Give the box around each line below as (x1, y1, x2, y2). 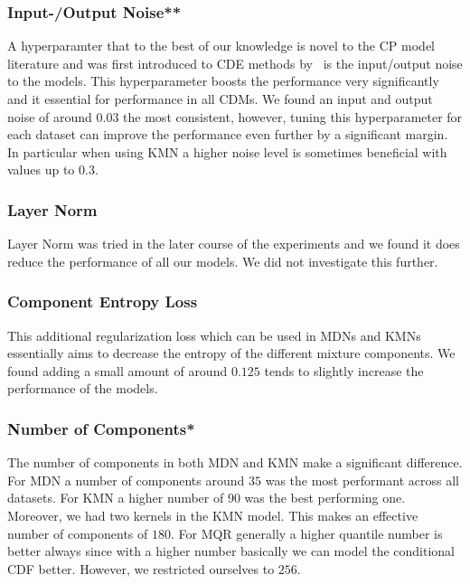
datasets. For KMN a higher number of (7, 488, 224, 507)
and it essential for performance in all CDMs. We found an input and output (7, 89, 433, 108)
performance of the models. (7, 379, 158, 398)
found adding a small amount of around (7, 361, 228, 380)
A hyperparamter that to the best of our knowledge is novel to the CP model (7, 36, 435, 55)
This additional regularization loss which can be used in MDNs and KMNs (7, 325, 421, 344)
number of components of (7, 523, 148, 542)
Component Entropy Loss (7, 290, 198, 313)
